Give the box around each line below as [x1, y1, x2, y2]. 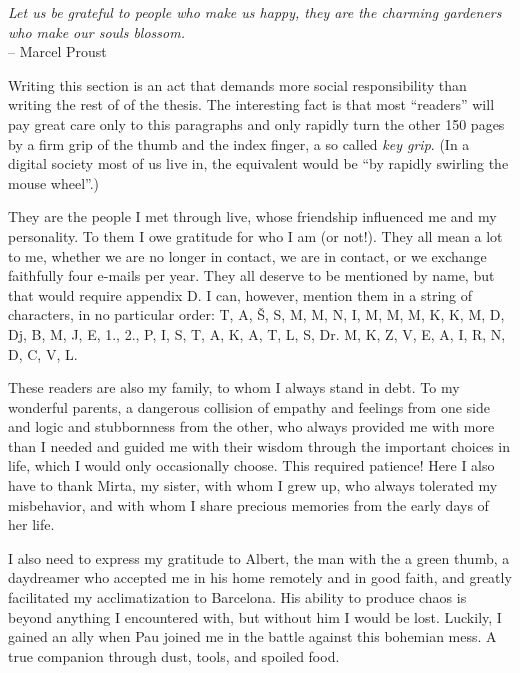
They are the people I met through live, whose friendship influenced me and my [8, 206, 497, 227]
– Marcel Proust [8, 41, 107, 62]
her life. [8, 514, 55, 535]
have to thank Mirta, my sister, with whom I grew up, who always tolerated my [8, 475, 498, 496]
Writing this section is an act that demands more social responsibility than [8, 74, 467, 95]
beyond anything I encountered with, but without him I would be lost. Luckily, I [8, 606, 502, 627]
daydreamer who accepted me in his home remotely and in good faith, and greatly [8, 567, 512, 588]
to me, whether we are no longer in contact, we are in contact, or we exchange [8, 245, 487, 266]
